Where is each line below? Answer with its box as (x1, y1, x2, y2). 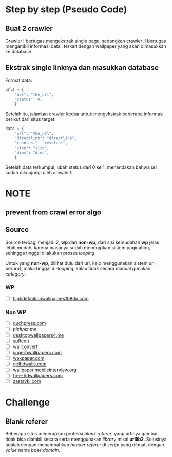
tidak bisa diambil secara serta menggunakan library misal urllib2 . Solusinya (5, 436, 167, 443)
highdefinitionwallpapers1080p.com (12, 296, 89, 302)
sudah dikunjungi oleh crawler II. (5, 170, 74, 176)
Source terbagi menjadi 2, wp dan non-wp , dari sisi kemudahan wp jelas (5, 239, 159, 245)
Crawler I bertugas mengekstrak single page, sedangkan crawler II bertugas (5, 38, 166, 44)
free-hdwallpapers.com (12, 373, 63, 379)
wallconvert (12, 343, 38, 350)
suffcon (12, 338, 29, 344)
